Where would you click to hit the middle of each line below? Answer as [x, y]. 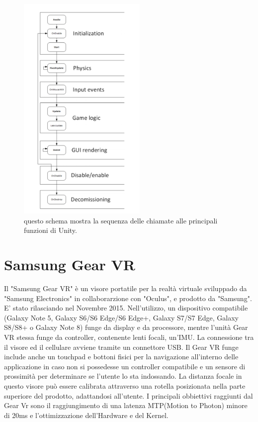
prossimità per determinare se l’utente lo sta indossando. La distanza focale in [123, 376]
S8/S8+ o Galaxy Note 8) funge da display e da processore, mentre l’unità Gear [126, 327]
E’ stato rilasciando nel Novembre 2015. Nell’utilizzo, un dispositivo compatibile [126, 308]
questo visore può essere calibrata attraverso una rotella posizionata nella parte [125, 385]
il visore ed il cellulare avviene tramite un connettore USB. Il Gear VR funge [121, 347]
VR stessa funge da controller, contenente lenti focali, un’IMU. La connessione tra [129, 337]
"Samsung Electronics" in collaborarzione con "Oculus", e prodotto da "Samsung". [128, 298]
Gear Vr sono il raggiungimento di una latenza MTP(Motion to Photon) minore [126, 405]
